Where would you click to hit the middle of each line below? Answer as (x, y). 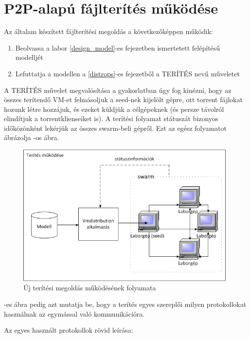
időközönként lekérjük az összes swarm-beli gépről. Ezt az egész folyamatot (115, 128)
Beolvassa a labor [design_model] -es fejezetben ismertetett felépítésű (118, 47)
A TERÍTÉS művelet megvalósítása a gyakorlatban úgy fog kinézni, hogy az (118, 90)
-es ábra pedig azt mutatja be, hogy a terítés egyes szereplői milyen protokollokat (125, 304)
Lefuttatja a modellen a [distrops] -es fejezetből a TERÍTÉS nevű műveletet (127, 73)
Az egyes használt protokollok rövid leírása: (69, 330)
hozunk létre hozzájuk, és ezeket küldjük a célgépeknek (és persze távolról (114, 109)
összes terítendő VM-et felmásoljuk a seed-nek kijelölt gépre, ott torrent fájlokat (123, 99)
